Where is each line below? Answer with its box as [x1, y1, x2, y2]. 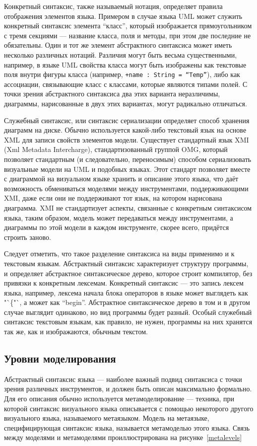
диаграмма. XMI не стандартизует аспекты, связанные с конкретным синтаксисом [4, 202, 252, 213]
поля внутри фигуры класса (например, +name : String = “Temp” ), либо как [4, 69, 240, 79]
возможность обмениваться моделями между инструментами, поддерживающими [4, 183, 249, 193]
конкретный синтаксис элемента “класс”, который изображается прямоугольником [4, 20, 252, 31]
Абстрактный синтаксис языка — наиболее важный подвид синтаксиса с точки [4, 373, 242, 384]
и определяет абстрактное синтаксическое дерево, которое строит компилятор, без [4, 268, 253, 278]
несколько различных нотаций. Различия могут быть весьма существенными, [4, 49, 237, 60]
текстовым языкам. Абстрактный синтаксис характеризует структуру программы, [4, 258, 249, 268]
